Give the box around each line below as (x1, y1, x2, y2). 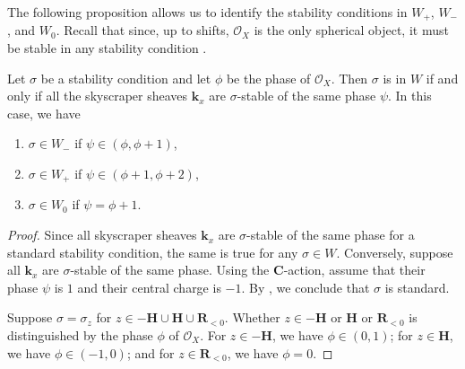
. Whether (224, 308, 280, 327)
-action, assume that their (283, 260, 426, 279)
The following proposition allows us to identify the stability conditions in (7, 3, 408, 21)
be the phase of (226, 68, 311, 87)
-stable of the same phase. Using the (70, 260, 270, 279)
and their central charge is (77, 277, 221, 296)
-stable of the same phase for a (246, 225, 415, 244)
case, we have (7, 103, 81, 122)
